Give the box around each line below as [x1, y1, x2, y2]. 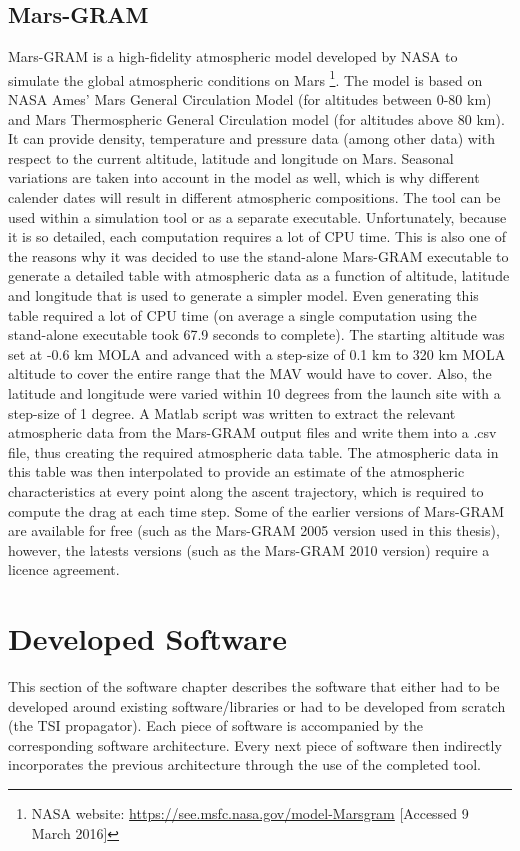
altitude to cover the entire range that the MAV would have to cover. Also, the [8, 363, 492, 384]
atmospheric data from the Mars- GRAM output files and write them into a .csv [8, 422, 497, 443]
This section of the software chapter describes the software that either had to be [8, 676, 500, 697]
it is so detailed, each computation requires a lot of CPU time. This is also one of [8, 226, 507, 247]
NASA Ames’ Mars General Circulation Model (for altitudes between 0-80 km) [8, 89, 492, 110]
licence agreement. [8, 559, 120, 580]
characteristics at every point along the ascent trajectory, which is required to [8, 480, 484, 501]
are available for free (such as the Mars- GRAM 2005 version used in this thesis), [8, 520, 500, 541]
